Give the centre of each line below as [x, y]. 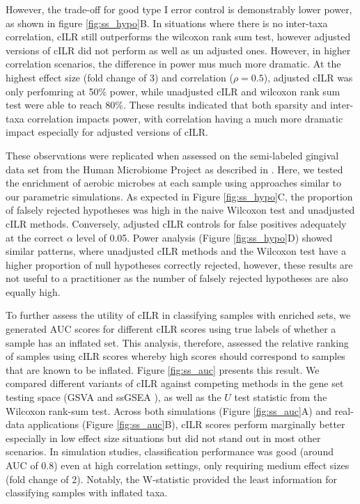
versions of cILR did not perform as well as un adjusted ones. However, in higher [178, 50]
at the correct [35, 237]
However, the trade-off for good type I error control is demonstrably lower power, [179, 9]
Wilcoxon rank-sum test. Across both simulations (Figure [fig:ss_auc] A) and [169, 410]
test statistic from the [281, 397]
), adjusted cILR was [308, 77]
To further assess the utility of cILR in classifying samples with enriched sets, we [178, 315]
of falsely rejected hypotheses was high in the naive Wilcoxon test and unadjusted [180, 210]
